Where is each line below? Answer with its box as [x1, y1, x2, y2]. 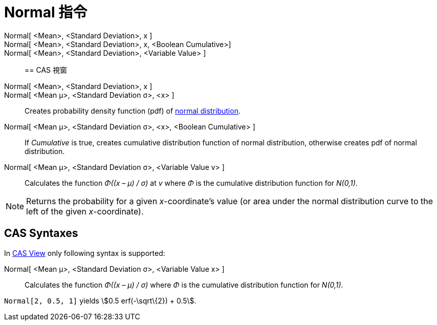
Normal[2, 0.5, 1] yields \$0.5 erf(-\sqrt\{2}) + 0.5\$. [4, 296, 196, 305]
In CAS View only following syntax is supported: [4, 248, 165, 257]
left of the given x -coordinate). [26, 206, 144, 216]
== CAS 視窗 [25, 65, 67, 74]
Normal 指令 [4, 4, 88, 21]
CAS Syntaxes [4, 227, 78, 240]
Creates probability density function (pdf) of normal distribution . [25, 106, 241, 115]
